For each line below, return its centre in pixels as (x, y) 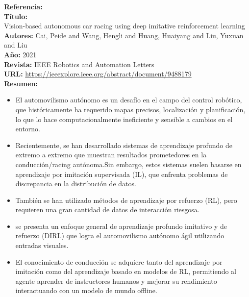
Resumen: (21, 83)
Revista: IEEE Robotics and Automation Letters (79, 64)
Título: (16, 16)
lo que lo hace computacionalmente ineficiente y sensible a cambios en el (124, 119)
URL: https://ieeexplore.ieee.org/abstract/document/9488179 (98, 74)
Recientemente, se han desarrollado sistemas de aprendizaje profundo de (124, 145)
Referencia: (23, 6)
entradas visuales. (42, 245)
